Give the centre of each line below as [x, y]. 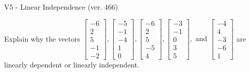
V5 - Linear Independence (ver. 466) [61, 7]
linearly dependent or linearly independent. [72, 64]
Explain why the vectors [42, 38]
